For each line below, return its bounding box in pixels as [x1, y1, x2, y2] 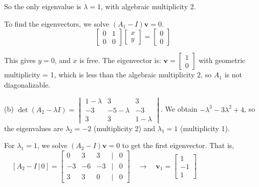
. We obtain [160, 103, 198, 114]
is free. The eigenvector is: [79, 55, 161, 66]
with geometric [199, 55, 246, 66]
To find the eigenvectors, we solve [4, 18, 110, 29]
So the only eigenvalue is [4, 1, 81, 11]
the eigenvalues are [4, 122, 63, 133]
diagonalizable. [4, 79, 51, 90]
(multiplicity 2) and [93, 122, 156, 133]
